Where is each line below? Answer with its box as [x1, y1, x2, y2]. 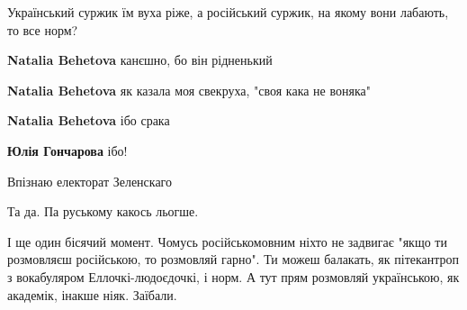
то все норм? [7, 20, 78, 39]
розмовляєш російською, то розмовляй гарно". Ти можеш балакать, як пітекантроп [7, 250, 460, 269]
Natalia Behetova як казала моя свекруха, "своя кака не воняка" [7, 80, 371, 99]
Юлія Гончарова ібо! [7, 141, 128, 160]
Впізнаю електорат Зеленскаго [7, 171, 173, 190]
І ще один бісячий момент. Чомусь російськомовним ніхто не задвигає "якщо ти [7, 232, 447, 251]
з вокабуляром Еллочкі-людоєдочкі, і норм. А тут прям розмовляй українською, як [7, 267, 460, 286]
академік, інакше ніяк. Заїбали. [7, 285, 177, 304]
